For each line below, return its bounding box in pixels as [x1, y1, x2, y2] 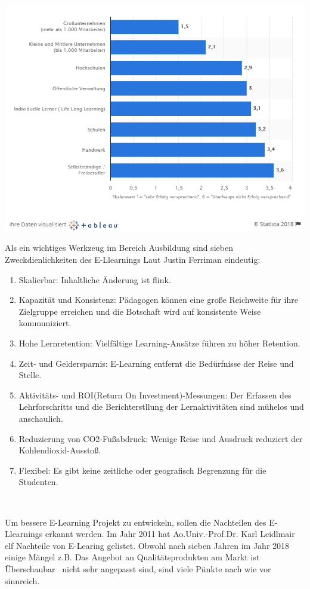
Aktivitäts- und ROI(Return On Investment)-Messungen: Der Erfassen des [18, 388, 292, 401]
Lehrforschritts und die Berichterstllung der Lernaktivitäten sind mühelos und [18, 400, 304, 413]
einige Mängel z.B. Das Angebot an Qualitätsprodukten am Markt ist [5, 551, 260, 563]
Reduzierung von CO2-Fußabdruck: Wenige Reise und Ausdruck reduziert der [18, 432, 303, 444]
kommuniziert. [18, 317, 72, 329]
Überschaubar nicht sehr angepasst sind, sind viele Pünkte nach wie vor [5, 562, 271, 575]
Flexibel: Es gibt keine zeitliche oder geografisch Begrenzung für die [18, 464, 266, 476]
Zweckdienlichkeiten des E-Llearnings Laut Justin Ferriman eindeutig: [5, 253, 261, 266]
